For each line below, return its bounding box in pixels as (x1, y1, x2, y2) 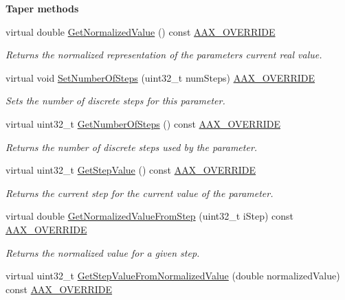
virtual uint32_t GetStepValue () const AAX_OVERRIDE (5, 163, 256, 177)
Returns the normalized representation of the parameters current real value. (5, 47, 322, 62)
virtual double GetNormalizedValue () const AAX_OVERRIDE (5, 24, 276, 38)
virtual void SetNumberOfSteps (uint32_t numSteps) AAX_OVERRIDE (5, 70, 315, 84)
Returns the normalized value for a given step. (5, 245, 200, 259)
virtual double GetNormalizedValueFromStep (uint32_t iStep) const (5, 209, 294, 223)
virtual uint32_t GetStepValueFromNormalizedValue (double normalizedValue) (5, 268, 340, 283)
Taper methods (5, 1, 79, 15)
